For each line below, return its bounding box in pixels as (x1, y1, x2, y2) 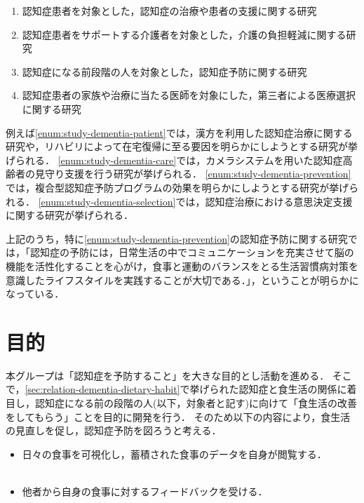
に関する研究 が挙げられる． (6, 208, 133, 222)
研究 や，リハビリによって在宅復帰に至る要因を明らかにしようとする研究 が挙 (6, 139, 358, 154)
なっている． (6, 286, 65, 301)
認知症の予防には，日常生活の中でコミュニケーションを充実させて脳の (29, 245, 354, 260)
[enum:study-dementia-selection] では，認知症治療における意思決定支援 (38, 194, 353, 208)
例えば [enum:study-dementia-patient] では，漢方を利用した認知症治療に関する (6, 125, 353, 140)
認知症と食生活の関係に (238, 382, 347, 396)
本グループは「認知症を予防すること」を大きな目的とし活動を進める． (6, 368, 330, 382)
